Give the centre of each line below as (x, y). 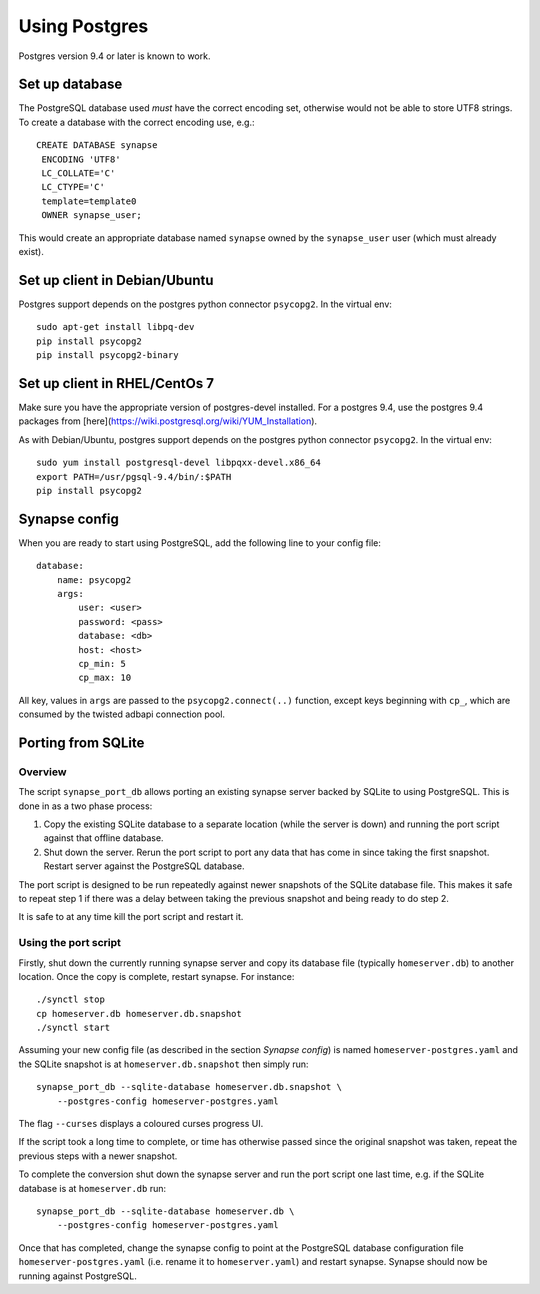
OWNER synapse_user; (91, 215)
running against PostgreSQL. (77, 1276)
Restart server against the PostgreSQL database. (144, 866)
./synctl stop (70, 999)
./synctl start (73, 1028)
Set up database (70, 84)
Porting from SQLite (81, 742)
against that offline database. (103, 838)
